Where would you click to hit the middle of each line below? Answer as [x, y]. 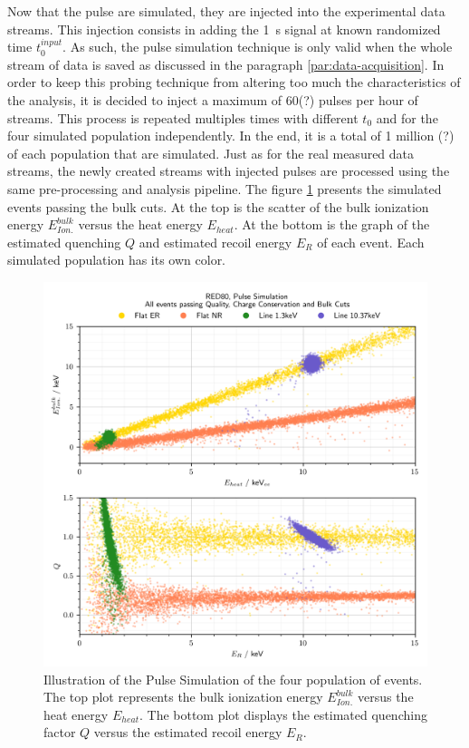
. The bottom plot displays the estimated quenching [283, 714]
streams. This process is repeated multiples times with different [183, 117]
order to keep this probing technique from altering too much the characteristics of [234, 82]
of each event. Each [371, 242]
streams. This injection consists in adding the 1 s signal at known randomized [224, 29]
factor [60, 732]
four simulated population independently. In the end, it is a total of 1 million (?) [231, 136]
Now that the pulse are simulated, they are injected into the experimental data [226, 11]
